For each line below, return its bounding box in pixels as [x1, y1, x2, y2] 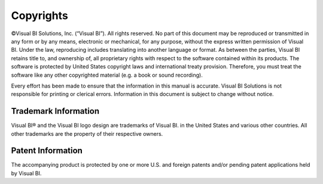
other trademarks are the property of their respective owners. [11, 130, 163, 137]
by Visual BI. [11, 170, 42, 177]
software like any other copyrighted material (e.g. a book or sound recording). [11, 71, 203, 79]
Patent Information [11, 146, 83, 156]
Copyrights [11, 9, 68, 22]
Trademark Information [11, 106, 100, 116]
